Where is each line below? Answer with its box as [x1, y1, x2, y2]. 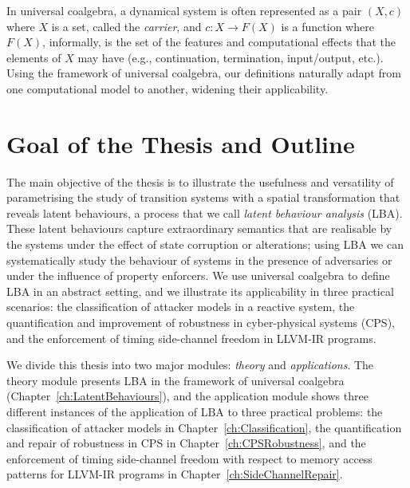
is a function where [281, 18, 374, 34]
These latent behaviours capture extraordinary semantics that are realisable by [6, 220, 392, 237]
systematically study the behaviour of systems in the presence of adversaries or [6, 251, 392, 268]
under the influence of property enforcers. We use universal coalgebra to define [6, 267, 390, 284]
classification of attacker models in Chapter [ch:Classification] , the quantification [6, 419, 402, 435]
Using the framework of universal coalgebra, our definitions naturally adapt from [6, 65, 401, 81]
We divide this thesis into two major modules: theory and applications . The [6, 356, 374, 373]
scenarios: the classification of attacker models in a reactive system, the [6, 298, 355, 315]
